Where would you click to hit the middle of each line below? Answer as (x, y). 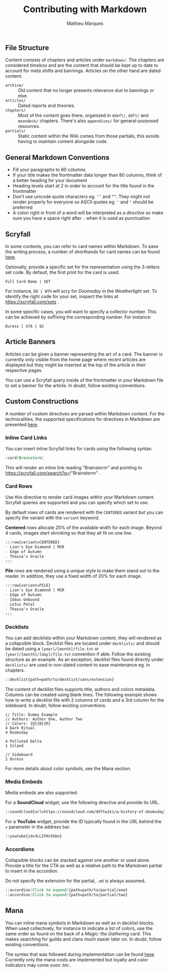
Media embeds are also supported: (42, 793)
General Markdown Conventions (57, 158)
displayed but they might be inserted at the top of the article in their (75, 365)
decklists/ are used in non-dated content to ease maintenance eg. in (78, 665)
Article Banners (30, 342)
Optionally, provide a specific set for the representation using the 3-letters (82, 267)
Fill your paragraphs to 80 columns (49, 170)
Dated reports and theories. (47, 106)
